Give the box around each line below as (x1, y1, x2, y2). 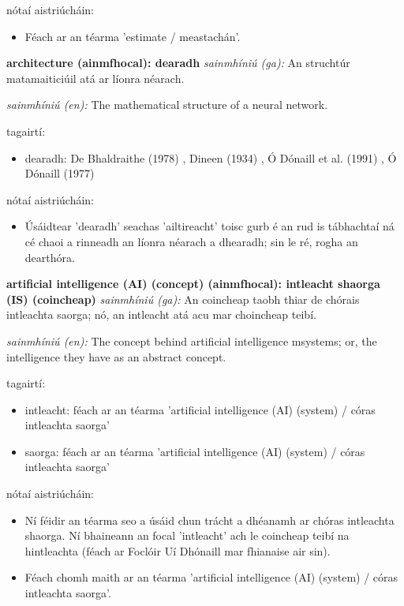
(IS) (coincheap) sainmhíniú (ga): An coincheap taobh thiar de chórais (6, 290, 360, 307)
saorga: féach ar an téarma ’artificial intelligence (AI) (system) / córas (24, 443, 365, 459)
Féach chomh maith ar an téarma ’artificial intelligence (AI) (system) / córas (24, 569, 398, 585)
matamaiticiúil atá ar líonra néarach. (6, 69, 185, 86)
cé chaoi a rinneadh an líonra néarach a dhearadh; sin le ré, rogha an (24, 233, 358, 249)
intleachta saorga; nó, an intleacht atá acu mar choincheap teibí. (6, 306, 316, 323)
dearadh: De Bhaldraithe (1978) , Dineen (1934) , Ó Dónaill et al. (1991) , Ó (24, 149, 397, 166)
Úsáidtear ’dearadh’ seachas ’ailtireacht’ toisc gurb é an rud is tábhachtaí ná (24, 218, 395, 234)
